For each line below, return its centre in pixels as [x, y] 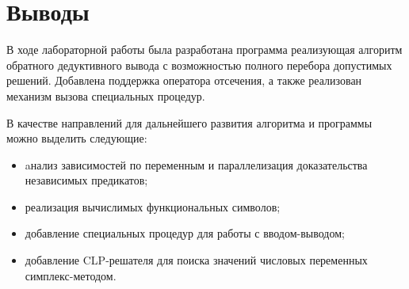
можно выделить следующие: [77, 138]
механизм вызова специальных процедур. [106, 95]
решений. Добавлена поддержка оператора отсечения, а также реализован [184, 80]
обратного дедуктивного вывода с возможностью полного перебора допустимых [199, 65]
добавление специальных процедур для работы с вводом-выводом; [185, 233]
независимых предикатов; [86, 180]
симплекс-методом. [71, 275]
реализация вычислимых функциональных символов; [153, 206]
